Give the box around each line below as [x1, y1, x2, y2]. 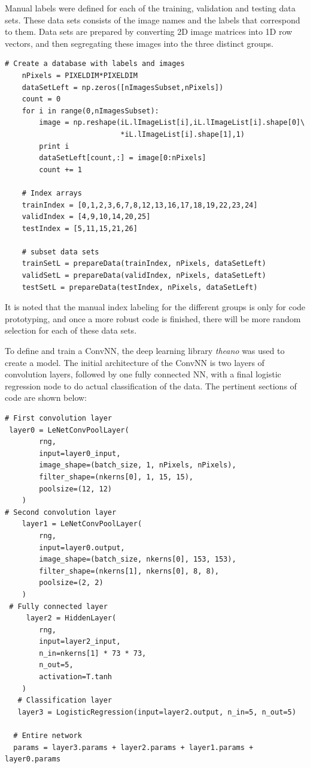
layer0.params [5, 755, 61, 764]
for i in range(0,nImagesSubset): [22, 106, 159, 115]
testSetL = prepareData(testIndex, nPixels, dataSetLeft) [22, 283, 258, 292]
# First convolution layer [5, 414, 112, 422]
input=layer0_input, [39, 449, 121, 458]
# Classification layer [17, 696, 112, 705]
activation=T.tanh [39, 673, 112, 682]
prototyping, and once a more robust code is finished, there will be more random [5, 312, 301, 325]
